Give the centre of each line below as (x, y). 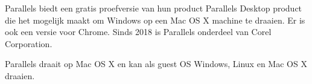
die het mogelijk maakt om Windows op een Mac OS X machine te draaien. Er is (155, 20)
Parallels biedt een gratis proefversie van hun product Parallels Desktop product (154, 8)
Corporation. (29, 43)
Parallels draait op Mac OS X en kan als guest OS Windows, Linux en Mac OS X (156, 64)
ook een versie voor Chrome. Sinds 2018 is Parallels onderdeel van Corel (138, 32)
